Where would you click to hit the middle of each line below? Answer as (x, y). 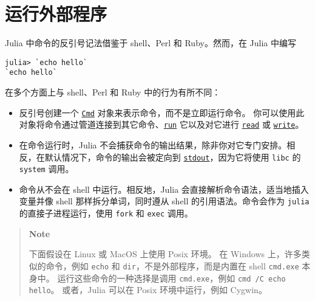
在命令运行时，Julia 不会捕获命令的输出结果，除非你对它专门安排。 (153, 144)
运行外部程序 (56, 14)
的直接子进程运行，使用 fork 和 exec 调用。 (106, 213)
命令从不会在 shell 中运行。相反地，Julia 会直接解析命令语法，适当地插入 (164, 189)
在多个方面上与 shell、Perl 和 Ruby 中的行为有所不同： (113, 92)
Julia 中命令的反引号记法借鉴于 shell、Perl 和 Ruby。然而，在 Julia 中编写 (151, 43)
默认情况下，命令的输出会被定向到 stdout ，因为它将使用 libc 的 (173, 157)
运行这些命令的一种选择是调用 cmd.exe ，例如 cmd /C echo (171, 278)
